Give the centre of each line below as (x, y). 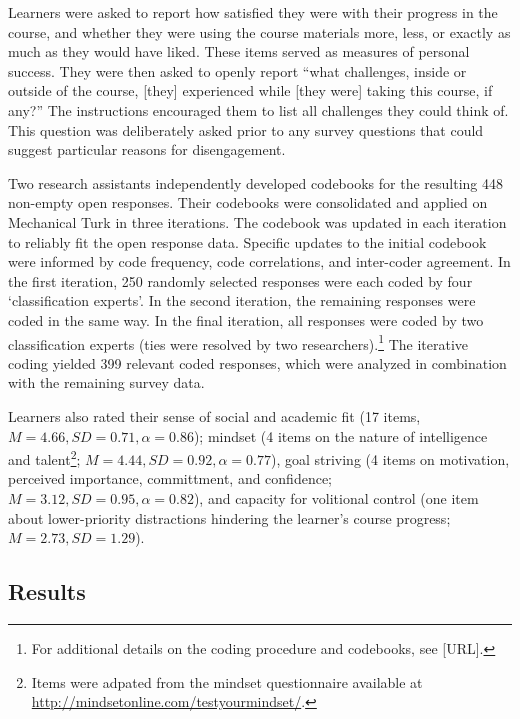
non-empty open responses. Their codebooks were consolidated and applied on (248, 202)
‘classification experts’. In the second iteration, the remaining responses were (242, 300)
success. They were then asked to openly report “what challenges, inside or (237, 70)
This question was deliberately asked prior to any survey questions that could (246, 129)
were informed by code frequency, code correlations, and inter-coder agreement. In (259, 261)
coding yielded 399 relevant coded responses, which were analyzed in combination (257, 362)
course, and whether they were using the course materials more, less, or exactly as (259, 31)
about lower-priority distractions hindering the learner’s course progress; (229, 517)
